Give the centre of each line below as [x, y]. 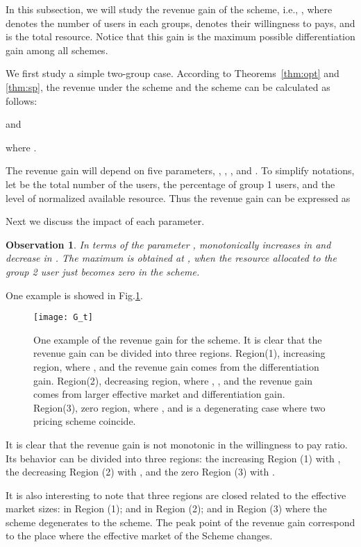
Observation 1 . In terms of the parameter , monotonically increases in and [168, 244]
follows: [22, 100]
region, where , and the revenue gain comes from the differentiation [176, 366]
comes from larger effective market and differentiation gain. [159, 394]
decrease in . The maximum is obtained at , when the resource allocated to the [171, 258]
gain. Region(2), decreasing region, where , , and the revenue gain [173, 380]
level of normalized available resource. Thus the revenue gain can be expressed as [178, 197]
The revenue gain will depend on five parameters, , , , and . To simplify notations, [180, 170]
